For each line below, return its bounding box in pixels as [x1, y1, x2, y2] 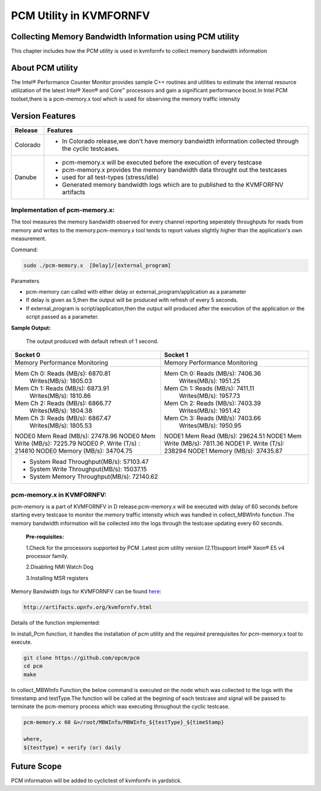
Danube [14, 173, 37, 181]
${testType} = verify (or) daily [23, 744, 121, 750]
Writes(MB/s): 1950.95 [178, 422, 242, 430]
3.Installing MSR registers [26, 574, 89, 581]
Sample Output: [11, 324, 51, 331]
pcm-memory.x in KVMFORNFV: [11, 490, 107, 499]
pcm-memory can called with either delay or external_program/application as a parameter [26, 288, 247, 295]
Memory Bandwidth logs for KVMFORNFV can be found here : [11, 588, 162, 595]
